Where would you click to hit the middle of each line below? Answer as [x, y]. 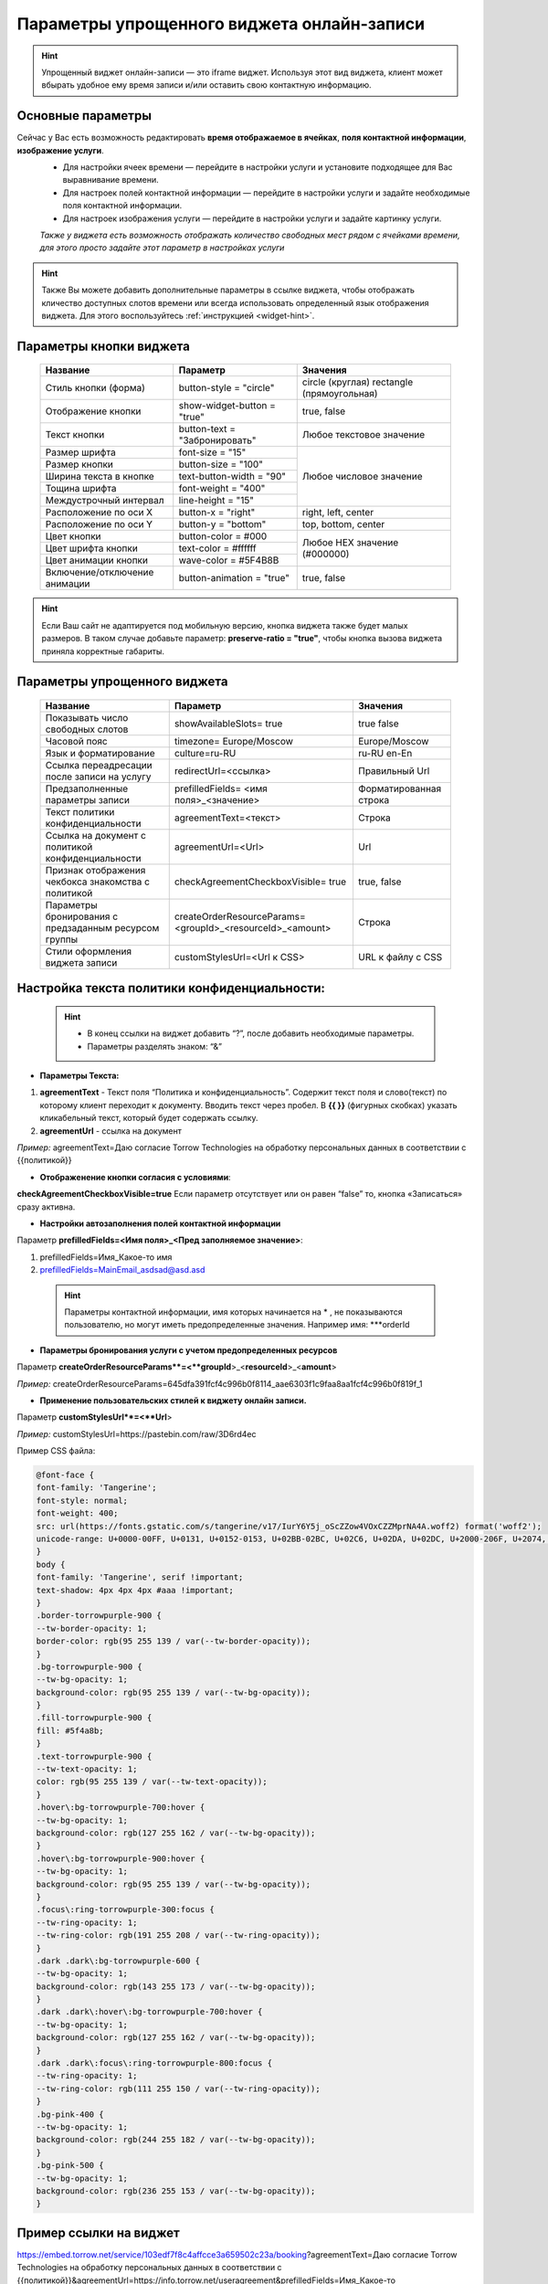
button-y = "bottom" [222, 524]
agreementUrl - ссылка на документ [111, 1131]
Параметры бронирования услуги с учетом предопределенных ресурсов [189, 1350]
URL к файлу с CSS [400, 957]
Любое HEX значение [350, 543]
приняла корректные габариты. [103, 651]
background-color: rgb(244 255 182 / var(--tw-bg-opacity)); [176, 2140]
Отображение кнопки [93, 411]
